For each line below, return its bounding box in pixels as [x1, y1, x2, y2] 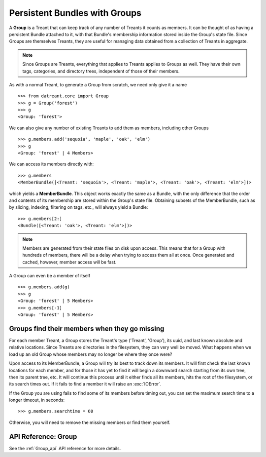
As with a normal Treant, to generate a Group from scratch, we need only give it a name [9, 81, 187, 87]
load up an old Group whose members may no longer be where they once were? [9, 351, 172, 357]
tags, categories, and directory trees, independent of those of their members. [22, 68, 180, 74]
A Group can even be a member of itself [9, 273, 91, 279]
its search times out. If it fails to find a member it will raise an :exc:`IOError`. [9, 381, 162, 387]
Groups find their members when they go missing [9, 324, 165, 333]
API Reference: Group [9, 432, 77, 441]
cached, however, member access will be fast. [22, 259, 117, 265]
